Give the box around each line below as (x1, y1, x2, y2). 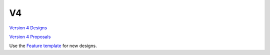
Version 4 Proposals (9, 34, 51, 40)
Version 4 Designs (9, 25, 47, 31)
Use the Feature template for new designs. (9, 43, 97, 49)
